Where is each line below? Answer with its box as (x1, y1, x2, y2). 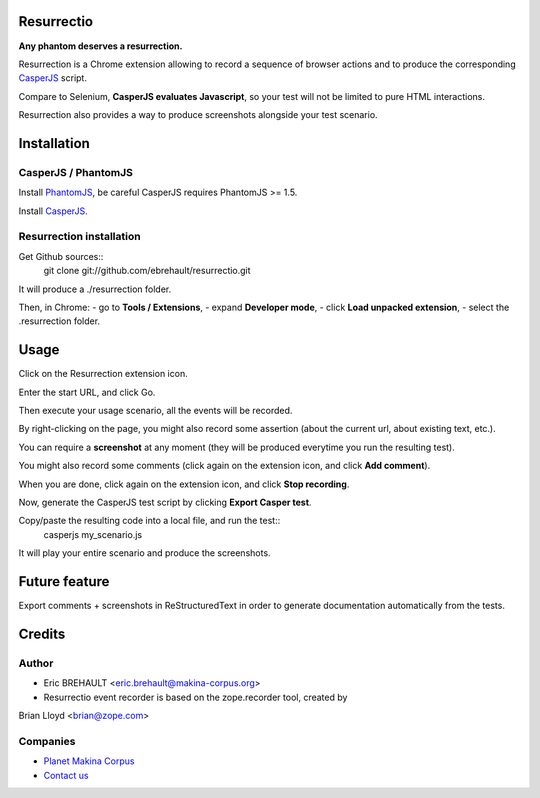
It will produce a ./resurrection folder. (18, 283, 172, 295)
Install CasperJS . (18, 205, 89, 217)
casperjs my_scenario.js (43, 528, 143, 540)
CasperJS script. (18, 72, 87, 84)
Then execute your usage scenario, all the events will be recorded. (18, 405, 293, 417)
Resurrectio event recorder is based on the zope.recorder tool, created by (43, 691, 348, 703)
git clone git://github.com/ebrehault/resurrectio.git (43, 265, 251, 277)
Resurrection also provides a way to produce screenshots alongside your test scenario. (18, 109, 379, 121)
